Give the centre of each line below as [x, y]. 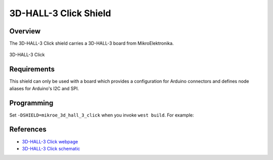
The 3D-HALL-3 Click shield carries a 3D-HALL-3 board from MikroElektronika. [92, 44]
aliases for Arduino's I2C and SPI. [44, 88]
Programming [31, 103]
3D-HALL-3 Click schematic [51, 148]
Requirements [32, 69]
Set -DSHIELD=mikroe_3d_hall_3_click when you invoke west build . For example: [102, 115]
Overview [25, 31]
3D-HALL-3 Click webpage [50, 141]
